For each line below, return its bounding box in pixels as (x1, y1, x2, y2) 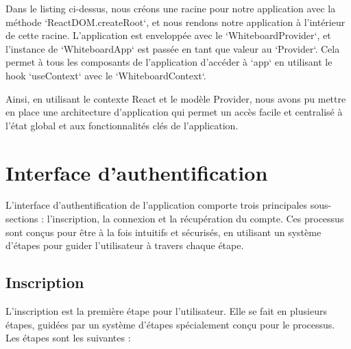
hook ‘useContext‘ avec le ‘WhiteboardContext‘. (5, 68, 206, 82)
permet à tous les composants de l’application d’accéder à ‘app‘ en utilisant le (5, 55, 332, 69)
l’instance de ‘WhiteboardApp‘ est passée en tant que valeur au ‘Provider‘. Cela (5, 41, 340, 55)
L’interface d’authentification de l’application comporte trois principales (5, 198, 308, 212)
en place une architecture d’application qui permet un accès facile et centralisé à (5, 105, 343, 119)
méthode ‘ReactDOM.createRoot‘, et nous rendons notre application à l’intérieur (5, 14, 346, 29)
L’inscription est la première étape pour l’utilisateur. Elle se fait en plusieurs (5, 304, 327, 318)
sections (5, 211, 38, 226)
